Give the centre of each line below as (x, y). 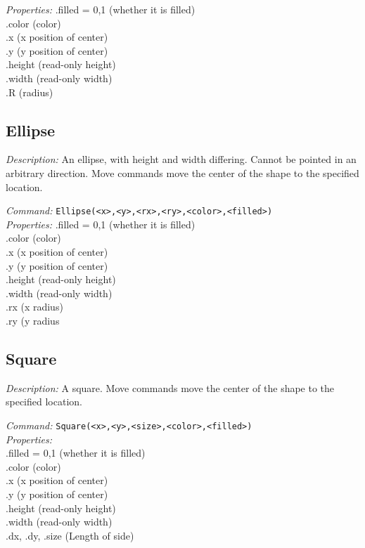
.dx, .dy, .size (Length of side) (70, 535)
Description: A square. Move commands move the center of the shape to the (170, 387)
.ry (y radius (33, 320)
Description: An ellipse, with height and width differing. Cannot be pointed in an (181, 159)
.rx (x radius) (34, 307)
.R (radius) (30, 92)
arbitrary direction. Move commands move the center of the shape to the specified (182, 172)
